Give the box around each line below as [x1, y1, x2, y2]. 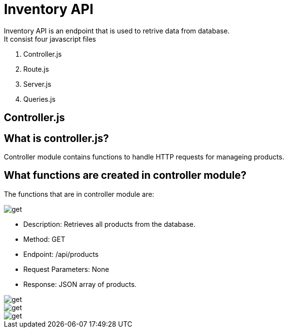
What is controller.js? [4, 132, 109, 144]
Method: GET [23, 235, 65, 243]
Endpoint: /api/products [23, 250, 99, 258]
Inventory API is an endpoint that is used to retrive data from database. [4, 26, 230, 35]
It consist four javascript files [4, 34, 96, 43]
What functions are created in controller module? [4, 169, 247, 182]
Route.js [23, 64, 49, 73]
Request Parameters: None [23, 265, 109, 273]
